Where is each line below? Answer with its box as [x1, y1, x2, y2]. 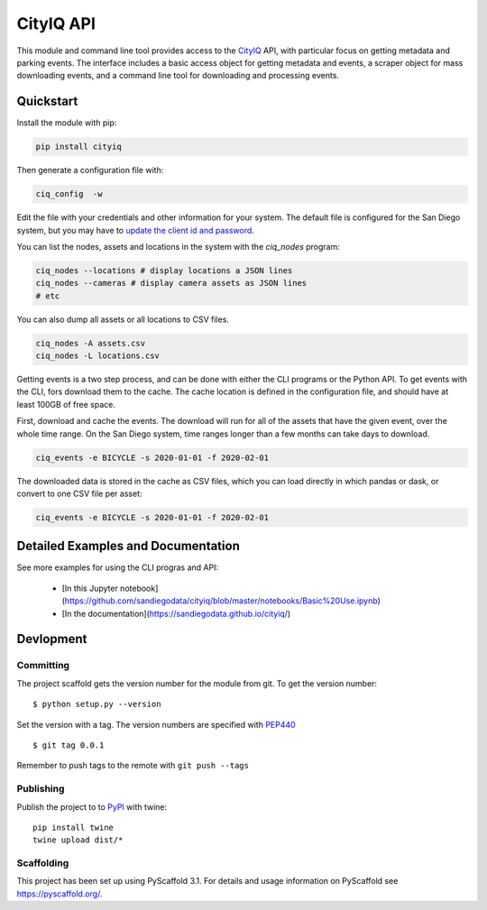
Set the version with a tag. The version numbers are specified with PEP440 [16, 719, 297, 730]
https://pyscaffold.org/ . [16, 888, 103, 899]
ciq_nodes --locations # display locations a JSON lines [35, 265, 293, 275]
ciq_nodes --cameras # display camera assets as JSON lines [35, 278, 308, 289]
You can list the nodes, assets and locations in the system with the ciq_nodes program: [16, 241, 340, 252]
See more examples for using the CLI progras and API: [16, 562, 219, 573]
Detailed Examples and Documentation [16, 538, 241, 554]
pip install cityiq [35, 142, 122, 152]
